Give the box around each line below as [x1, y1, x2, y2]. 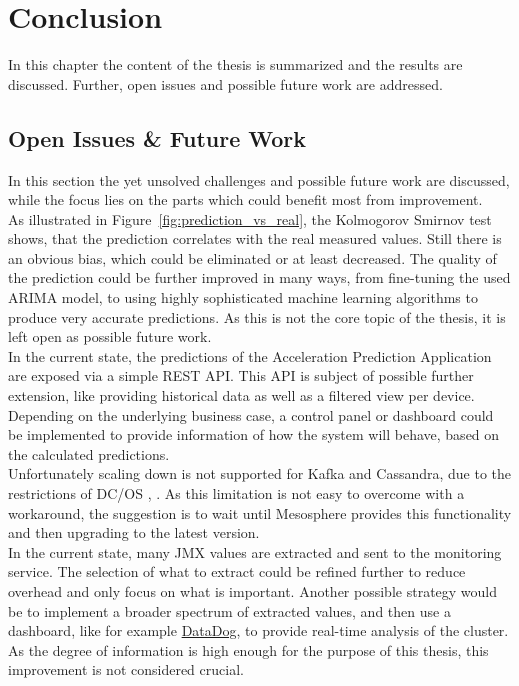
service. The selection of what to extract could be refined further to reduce [8, 561, 466, 582]
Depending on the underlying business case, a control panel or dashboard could [8, 404, 494, 425]
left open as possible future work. [8, 326, 212, 347]
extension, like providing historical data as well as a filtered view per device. [8, 385, 475, 406]
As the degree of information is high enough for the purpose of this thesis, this [8, 639, 489, 660]
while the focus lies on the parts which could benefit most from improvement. [8, 189, 483, 210]
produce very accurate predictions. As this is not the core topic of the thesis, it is [8, 306, 506, 327]
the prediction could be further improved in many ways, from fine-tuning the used [8, 267, 511, 288]
